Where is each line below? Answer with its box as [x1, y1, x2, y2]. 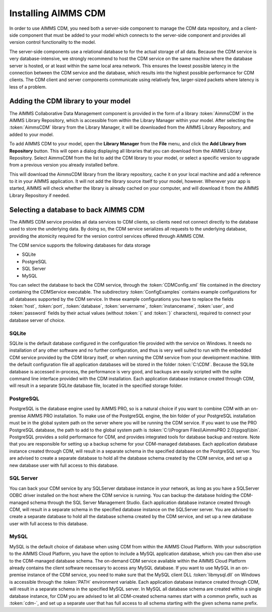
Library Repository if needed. [9, 192, 70, 198]
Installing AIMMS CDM [9, 8, 106, 19]
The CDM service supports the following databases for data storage [9, 242, 151, 248]
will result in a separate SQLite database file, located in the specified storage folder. [9, 382, 183, 388]
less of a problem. [9, 84, 47, 90]
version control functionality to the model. [9, 39, 96, 45]
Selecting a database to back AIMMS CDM [9, 205, 145, 214]
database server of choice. [9, 317, 65, 323]
